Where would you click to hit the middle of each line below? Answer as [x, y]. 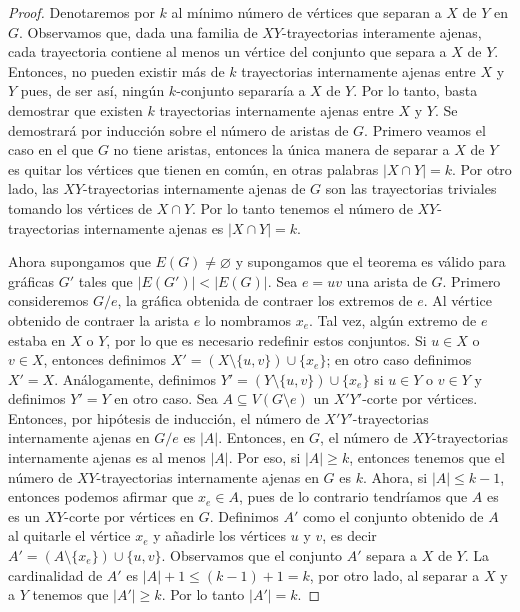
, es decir [349, 535]
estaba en [37, 339]
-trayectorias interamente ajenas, [382, 31]
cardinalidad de [55, 574]
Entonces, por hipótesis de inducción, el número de [164, 417]
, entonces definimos [105, 359]
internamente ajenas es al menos [107, 457]
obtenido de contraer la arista [99, 319]
